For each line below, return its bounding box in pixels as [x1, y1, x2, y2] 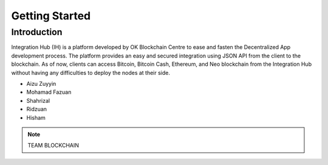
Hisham [26, 114, 46, 121]
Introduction [11, 27, 63, 37]
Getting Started [11, 9, 91, 22]
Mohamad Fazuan [26, 88, 72, 96]
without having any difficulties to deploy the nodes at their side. [11, 69, 170, 76]
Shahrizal [26, 97, 50, 104]
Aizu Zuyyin [26, 80, 56, 87]
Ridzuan [26, 106, 47, 113]
